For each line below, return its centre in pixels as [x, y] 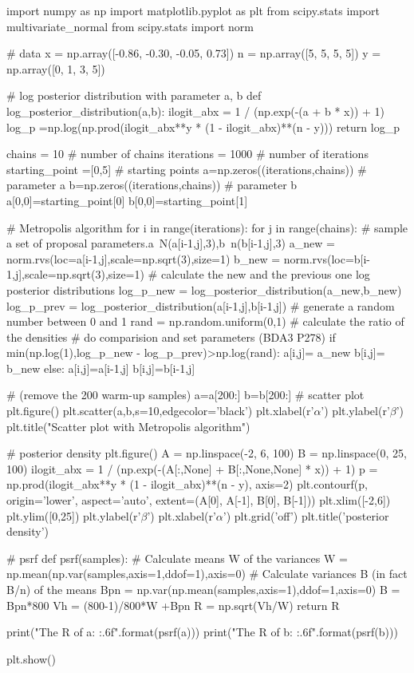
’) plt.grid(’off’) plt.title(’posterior [306, 515]
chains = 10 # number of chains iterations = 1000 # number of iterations [187, 154]
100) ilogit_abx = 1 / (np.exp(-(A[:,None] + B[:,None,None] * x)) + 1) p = [192, 468]
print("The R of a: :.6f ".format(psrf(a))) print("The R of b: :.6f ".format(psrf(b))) [202, 632]
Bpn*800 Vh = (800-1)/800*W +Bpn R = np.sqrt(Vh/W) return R [173, 605]
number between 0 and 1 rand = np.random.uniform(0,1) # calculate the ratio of [205, 321]
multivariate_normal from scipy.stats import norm [130, 26]
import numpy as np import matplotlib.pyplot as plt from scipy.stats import [193, 10]
